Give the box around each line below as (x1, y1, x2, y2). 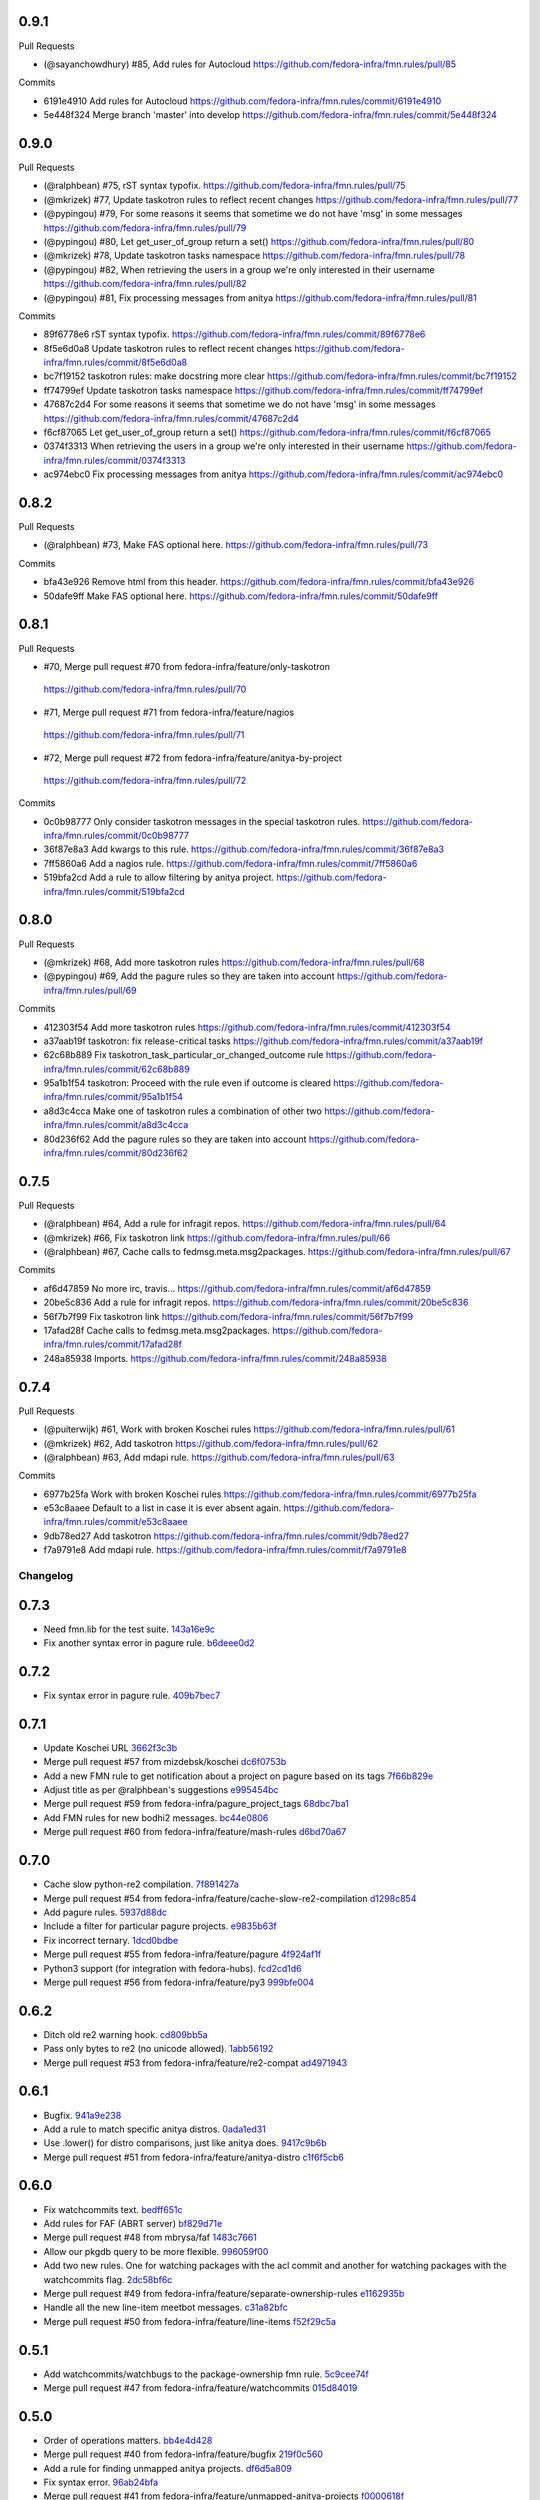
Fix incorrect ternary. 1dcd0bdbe (43, 1934, 179, 1946)
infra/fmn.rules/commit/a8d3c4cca (43, 1119, 189, 1131)
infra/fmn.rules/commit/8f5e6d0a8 (43, 356, 188, 369)
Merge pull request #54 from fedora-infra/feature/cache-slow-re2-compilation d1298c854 (43, 1892, 417, 1904)
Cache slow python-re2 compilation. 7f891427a (43, 1878, 240, 1890)
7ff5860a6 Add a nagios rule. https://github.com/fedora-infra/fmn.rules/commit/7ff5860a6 (43, 857, 418, 869)
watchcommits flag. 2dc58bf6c (43, 2273, 173, 2285)
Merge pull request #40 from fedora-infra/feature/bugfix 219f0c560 (43, 2448, 324, 2460)
